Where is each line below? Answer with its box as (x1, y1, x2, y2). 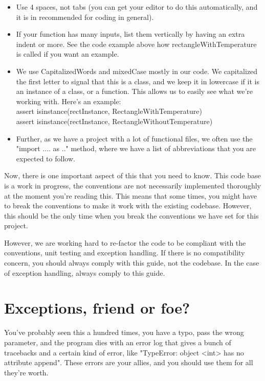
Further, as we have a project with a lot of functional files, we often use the (16, 133, 253, 144)
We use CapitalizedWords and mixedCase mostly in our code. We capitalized (16, 65, 258, 76)
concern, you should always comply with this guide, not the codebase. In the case (4, 257, 259, 268)
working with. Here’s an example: (16, 96, 121, 106)
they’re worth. (4, 367, 49, 377)
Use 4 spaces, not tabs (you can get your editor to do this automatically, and (16, 2, 258, 12)
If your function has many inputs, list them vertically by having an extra (16, 29, 245, 39)
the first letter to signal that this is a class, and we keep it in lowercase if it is (16, 76, 259, 86)
